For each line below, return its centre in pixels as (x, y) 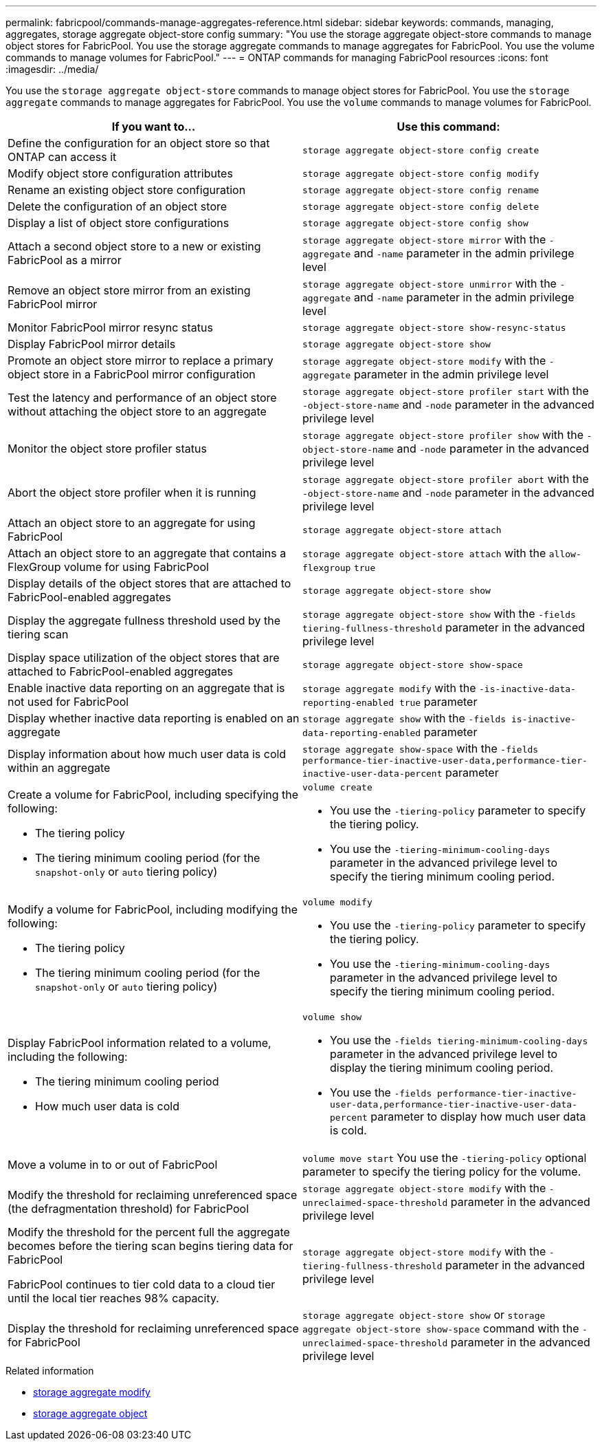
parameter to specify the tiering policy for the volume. (442, 1172)
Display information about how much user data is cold (147, 754)
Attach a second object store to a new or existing (134, 246)
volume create (337, 787)
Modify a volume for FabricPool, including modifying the (153, 909)
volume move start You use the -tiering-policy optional (445, 1158)
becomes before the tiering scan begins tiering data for (150, 1246)
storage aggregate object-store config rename (421, 190)
